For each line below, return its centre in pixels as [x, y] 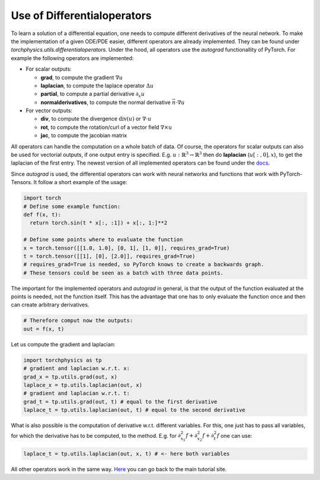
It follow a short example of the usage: [80, 182]
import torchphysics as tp [63, 360]
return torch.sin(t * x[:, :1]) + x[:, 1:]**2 [99, 223]
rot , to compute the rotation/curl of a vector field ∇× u [106, 127]
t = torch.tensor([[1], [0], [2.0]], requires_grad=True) [109, 256]
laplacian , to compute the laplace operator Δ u [97, 86]
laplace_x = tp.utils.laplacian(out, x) [83, 385]
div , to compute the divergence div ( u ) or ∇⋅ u [96, 119]
